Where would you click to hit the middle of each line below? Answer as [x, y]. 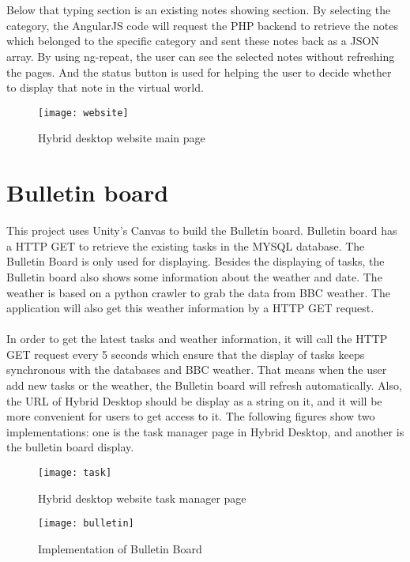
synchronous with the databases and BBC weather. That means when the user [197, 370]
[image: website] [83, 113]
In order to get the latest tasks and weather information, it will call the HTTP [197, 339]
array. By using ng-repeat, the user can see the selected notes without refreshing [201, 56]
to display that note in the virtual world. [105, 87]
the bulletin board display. [70, 447]
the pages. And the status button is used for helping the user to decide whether [199, 72]
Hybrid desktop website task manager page [142, 498]
